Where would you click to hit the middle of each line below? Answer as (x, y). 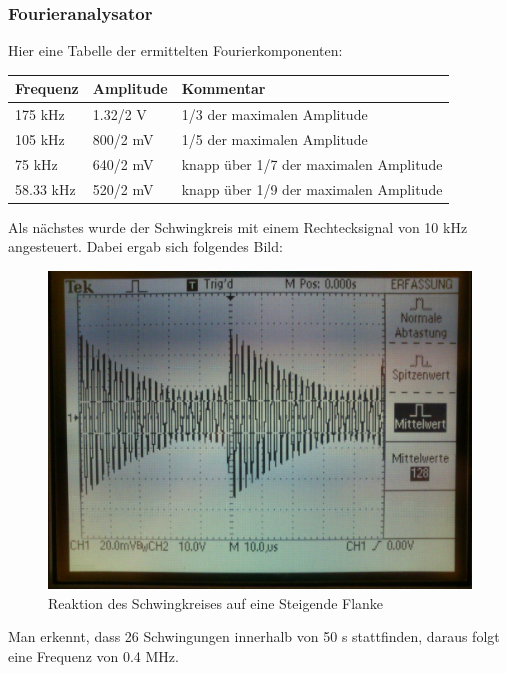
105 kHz (40, 139)
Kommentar (223, 88)
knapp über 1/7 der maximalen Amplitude (312, 163)
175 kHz (40, 114)
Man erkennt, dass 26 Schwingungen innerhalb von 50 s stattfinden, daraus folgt (254, 636)
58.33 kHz (45, 188)
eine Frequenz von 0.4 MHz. (93, 655)
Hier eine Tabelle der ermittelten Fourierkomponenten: (175, 50)
